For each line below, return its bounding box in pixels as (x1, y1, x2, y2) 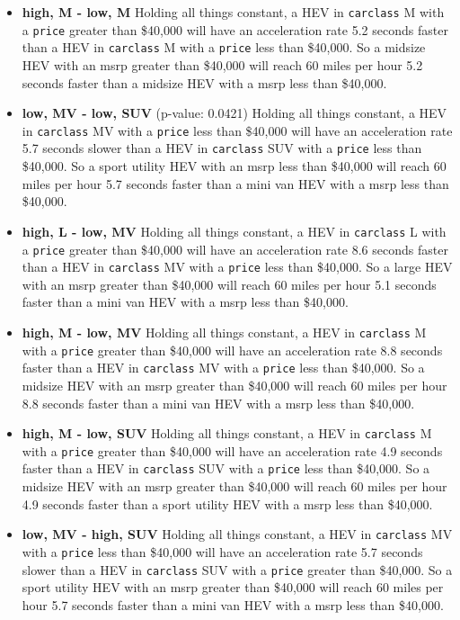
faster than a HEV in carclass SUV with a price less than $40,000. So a (22, 459, 430, 478)
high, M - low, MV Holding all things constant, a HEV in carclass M (22, 323, 427, 341)
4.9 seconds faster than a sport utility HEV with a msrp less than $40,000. (22, 494, 433, 513)
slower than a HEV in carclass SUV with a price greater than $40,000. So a (22, 560, 453, 579)
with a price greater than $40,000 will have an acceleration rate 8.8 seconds (22, 340, 443, 359)
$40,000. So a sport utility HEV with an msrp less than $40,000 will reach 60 (22, 157, 447, 175)
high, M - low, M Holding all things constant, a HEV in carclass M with (22, 3, 445, 21)
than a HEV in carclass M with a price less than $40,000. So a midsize (22, 38, 426, 57)
